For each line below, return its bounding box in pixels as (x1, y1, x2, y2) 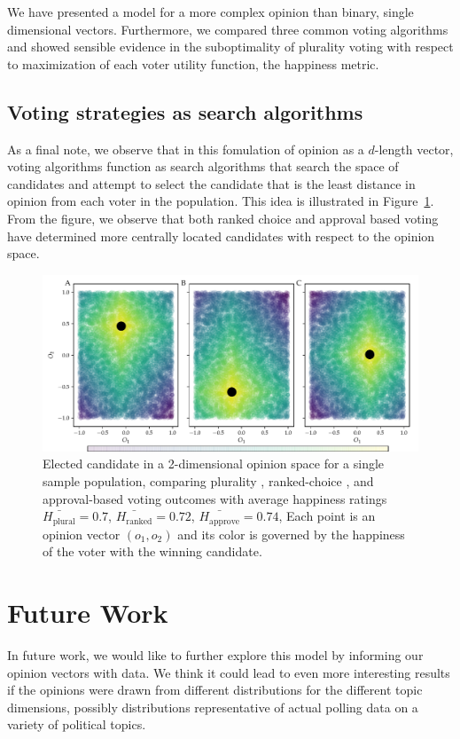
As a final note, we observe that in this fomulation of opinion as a (7, 139, 364, 158)
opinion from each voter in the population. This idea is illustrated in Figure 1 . (7, 192, 434, 210)
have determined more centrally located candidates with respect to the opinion (7, 226, 435, 245)
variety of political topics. (7, 715, 146, 734)
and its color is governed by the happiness (177, 524, 405, 543)
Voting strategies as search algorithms (7, 98, 363, 125)
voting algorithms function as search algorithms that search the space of (7, 157, 399, 176)
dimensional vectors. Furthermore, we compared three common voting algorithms (7, 20, 448, 38)
